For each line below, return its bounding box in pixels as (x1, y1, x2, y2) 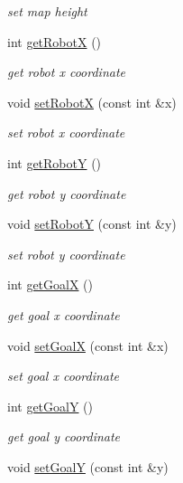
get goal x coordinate (7, 305, 120, 324)
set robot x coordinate (7, 123, 125, 142)
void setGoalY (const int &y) (7, 457, 169, 476)
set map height (7, 2, 87, 20)
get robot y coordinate (7, 184, 126, 203)
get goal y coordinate (7, 427, 121, 446)
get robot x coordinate (7, 62, 126, 81)
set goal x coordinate (7, 366, 120, 385)
